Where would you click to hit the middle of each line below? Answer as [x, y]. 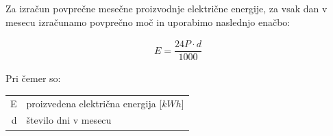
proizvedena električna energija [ [94, 103]
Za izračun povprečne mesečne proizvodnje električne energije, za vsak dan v [166, 8]
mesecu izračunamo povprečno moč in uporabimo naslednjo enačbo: [148, 22]
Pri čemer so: [33, 78]
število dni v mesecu [69, 120]
